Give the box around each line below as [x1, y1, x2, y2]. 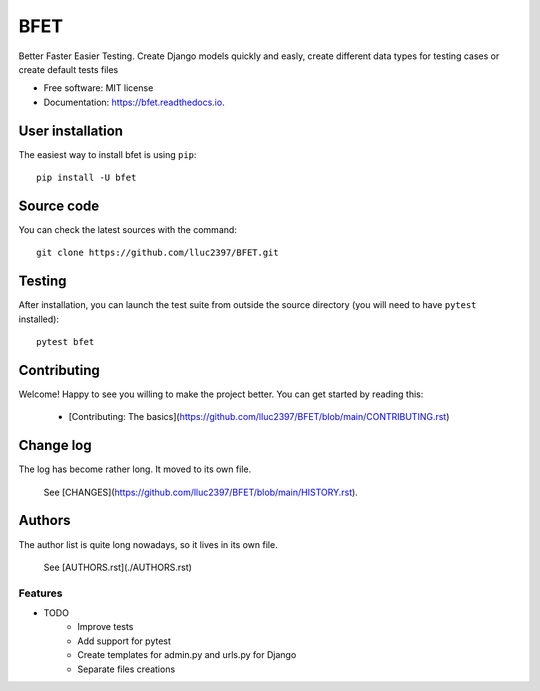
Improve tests [77, 621, 134, 633]
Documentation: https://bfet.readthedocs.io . [43, 96, 225, 108]
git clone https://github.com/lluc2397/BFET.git [36, 247, 279, 259]
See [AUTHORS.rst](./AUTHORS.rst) [43, 561, 192, 573]
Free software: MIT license [43, 82, 154, 94]
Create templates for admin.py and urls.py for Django [77, 649, 297, 661]
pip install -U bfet [36, 172, 137, 184]
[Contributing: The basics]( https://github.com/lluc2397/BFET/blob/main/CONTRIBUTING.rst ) [68, 411, 450, 423]
